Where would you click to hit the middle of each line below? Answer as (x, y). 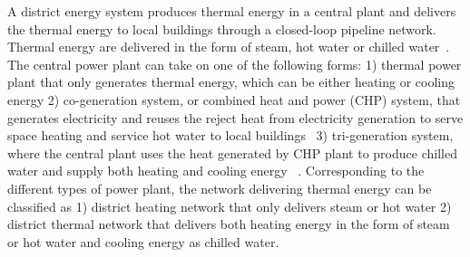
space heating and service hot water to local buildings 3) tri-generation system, (230, 135)
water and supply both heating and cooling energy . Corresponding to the (216, 171)
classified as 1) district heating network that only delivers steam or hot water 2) (230, 206)
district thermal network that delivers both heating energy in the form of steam (229, 224)
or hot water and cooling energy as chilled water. (143, 241)
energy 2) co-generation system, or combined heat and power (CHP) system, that (234, 99)
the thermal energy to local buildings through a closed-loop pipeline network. (222, 29)
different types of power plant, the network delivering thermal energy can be (220, 188)
